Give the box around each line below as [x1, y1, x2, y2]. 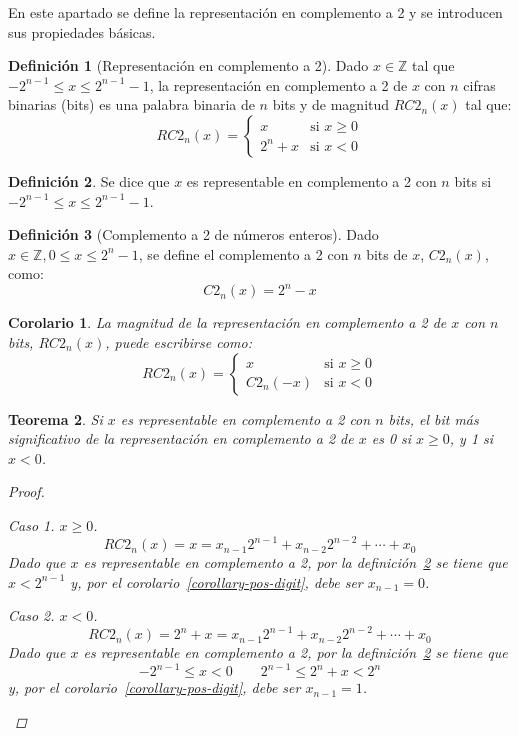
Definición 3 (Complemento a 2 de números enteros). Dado [8, 224, 379, 245]
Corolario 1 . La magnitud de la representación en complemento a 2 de [8, 312, 447, 333]
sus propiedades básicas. [8, 21, 156, 42]
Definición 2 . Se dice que [8, 170, 170, 191]
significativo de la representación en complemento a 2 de [8, 428, 354, 449]
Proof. [8, 481, 45, 502]
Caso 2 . [8, 605, 55, 626]
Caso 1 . [8, 515, 55, 535]
